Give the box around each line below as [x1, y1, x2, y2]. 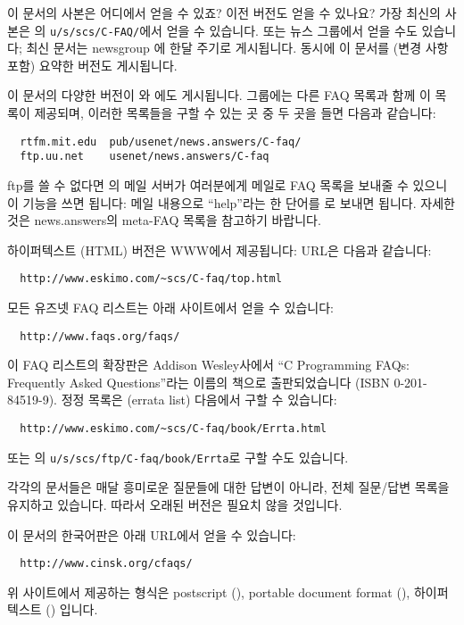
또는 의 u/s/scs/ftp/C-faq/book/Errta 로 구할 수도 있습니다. [7, 447, 349, 466]
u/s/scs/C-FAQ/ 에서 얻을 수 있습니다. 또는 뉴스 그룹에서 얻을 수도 [49, 21, 418, 39]
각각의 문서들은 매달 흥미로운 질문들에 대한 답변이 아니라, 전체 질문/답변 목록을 [7, 478, 450, 496]
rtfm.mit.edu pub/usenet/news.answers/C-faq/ [20, 135, 302, 148]
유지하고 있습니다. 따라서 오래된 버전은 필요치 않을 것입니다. [7, 495, 343, 513]
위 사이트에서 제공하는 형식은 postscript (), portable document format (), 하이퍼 [7, 582, 449, 601]
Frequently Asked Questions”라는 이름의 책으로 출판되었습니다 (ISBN [7, 372, 390, 391]
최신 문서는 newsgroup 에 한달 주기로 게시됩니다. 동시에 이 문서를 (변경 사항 [26, 38, 449, 57]
